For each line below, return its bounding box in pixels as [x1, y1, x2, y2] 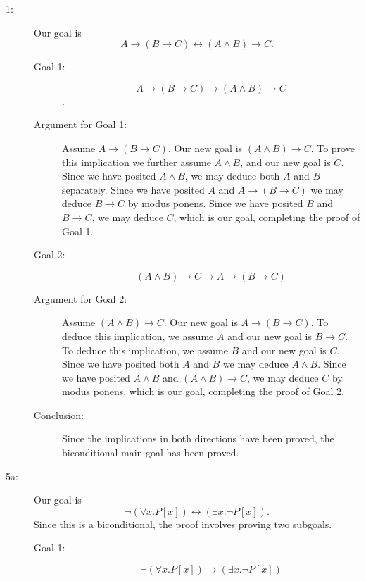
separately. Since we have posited [62, 182, 205, 196]
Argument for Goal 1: [34, 117, 127, 132]
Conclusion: [34, 407, 84, 422]
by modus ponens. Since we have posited [127, 196, 303, 211]
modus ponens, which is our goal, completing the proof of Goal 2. [62, 384, 344, 399]
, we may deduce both [184, 168, 280, 183]
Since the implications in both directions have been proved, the [62, 431, 334, 446]
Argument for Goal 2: [34, 291, 127, 306]
